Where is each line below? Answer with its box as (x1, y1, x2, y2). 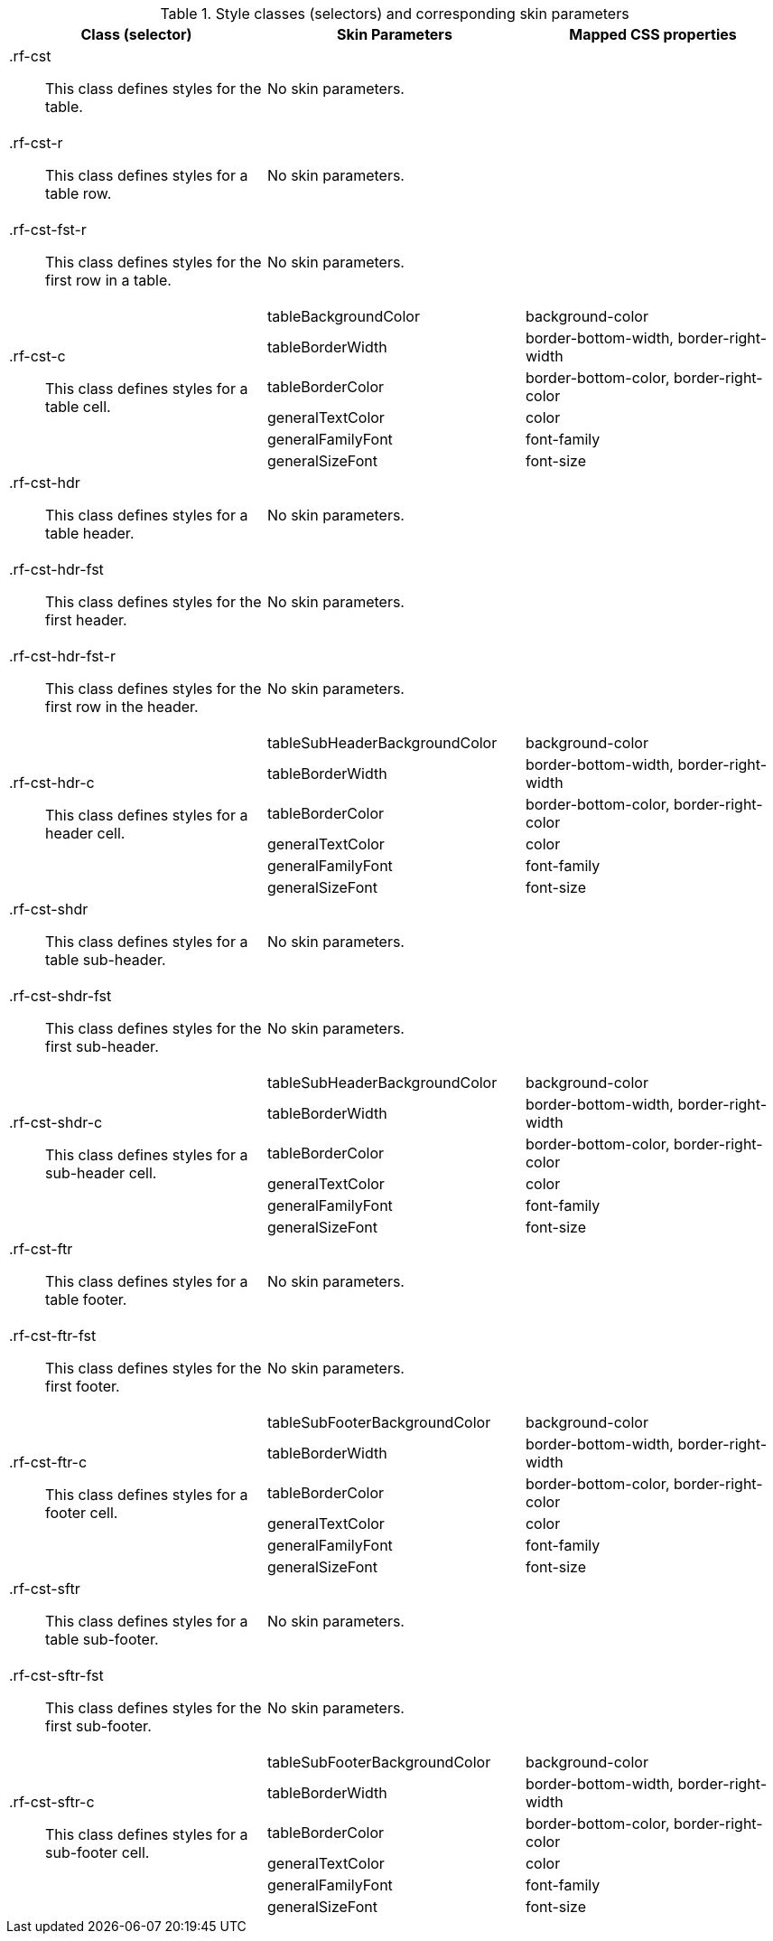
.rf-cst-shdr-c (9, 1113, 103, 1131)
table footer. (45, 1290, 127, 1308)
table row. (45, 184, 112, 202)
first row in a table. (45, 271, 172, 289)
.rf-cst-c (9, 347, 66, 365)
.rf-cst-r (9, 134, 63, 152)
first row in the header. (45, 698, 199, 716)
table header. (45, 524, 135, 542)
